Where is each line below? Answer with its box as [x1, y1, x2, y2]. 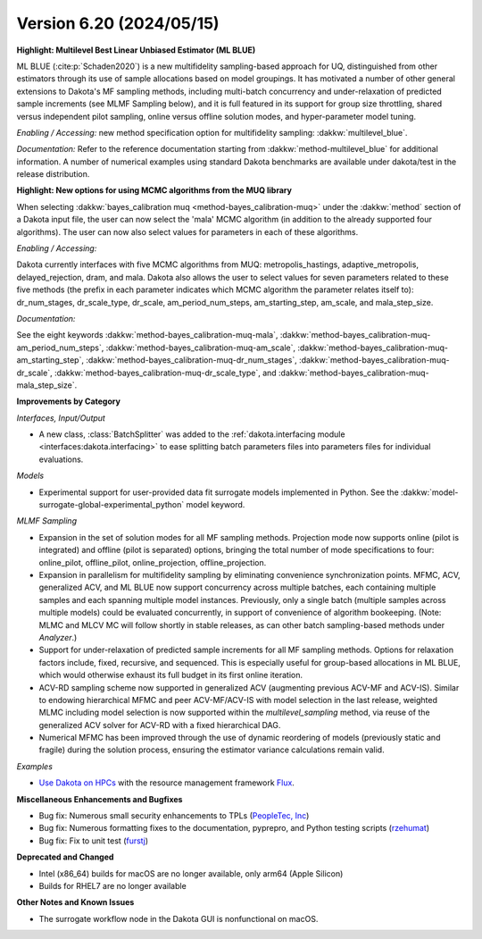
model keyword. [186, 499, 245, 510]
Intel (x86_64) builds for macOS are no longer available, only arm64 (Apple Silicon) [38, 868, 344, 879]
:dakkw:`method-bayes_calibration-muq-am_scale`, [105, 342, 296, 353]
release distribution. [16, 169, 90, 180]
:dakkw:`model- [400, 487, 459, 498]
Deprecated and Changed [16, 851, 114, 862]
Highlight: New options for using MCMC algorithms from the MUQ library [16, 185, 292, 196]
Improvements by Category [16, 396, 120, 407]
